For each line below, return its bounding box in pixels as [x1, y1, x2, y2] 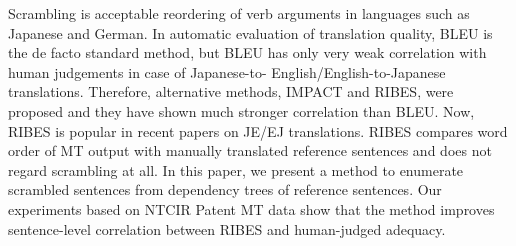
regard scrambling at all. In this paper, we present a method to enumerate [8, 159, 464, 180]
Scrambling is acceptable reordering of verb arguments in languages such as [8, 3, 470, 23]
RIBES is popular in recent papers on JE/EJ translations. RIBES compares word [8, 120, 508, 141]
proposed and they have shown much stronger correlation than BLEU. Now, [8, 100, 475, 121]
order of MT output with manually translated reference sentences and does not [8, 140, 492, 161]
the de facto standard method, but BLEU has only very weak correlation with [8, 42, 487, 63]
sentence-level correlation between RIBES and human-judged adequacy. [8, 218, 446, 239]
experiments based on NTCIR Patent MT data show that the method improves [8, 198, 495, 219]
